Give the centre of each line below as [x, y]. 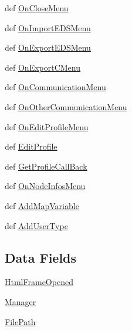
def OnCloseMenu [37, 8]
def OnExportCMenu [43, 67]
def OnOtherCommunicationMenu [66, 106]
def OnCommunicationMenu [55, 87]
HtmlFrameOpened [39, 282]
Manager [21, 301]
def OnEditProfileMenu [47, 126]
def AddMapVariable [42, 205]
